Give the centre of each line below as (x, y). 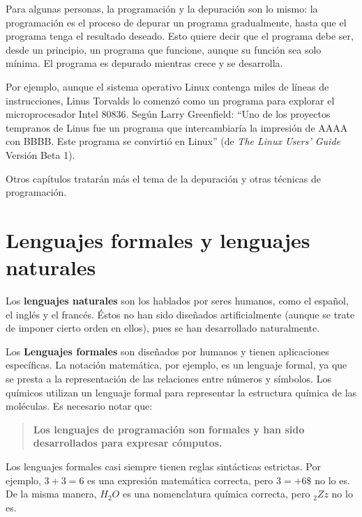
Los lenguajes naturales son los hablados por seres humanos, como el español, (177, 301)
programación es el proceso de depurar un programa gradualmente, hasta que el (176, 22)
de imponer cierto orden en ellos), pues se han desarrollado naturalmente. (163, 328)
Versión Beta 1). (40, 154)
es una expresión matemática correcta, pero (180, 480)
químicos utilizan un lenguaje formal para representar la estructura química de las (181, 392)
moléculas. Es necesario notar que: (79, 406)
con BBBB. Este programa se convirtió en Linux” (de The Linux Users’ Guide (173, 141)
